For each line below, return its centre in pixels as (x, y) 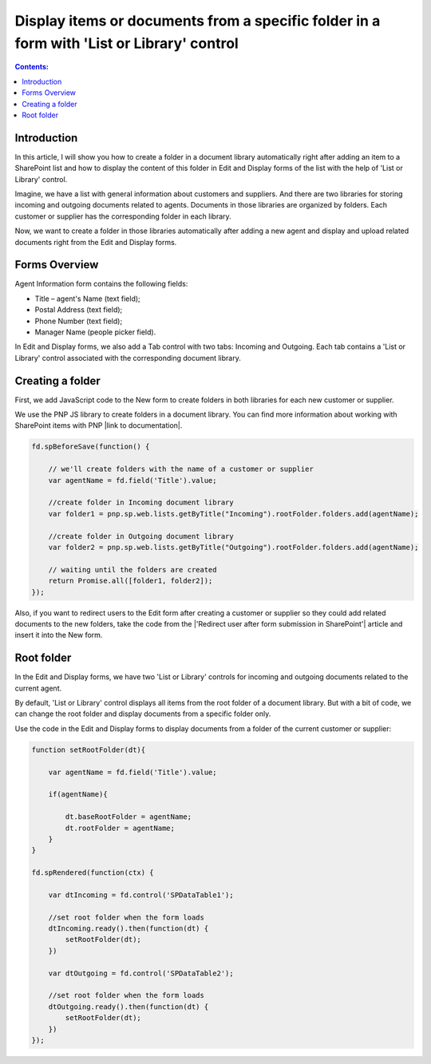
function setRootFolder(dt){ (89, 750)
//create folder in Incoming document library (141, 502)
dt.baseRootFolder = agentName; (128, 817)
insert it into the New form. (59, 635)
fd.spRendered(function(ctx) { (93, 873)
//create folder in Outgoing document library (141, 536)
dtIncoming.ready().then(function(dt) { (129, 929)
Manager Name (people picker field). (95, 332)
